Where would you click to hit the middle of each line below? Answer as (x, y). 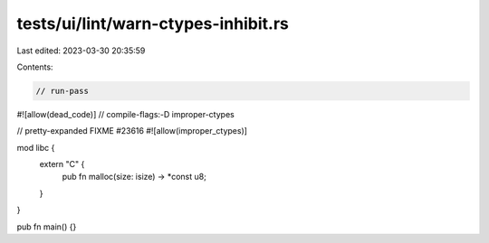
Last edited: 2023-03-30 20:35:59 (81, 51)
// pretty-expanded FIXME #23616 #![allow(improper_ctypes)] (132, 131)
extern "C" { (62, 164)
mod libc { (36, 147)
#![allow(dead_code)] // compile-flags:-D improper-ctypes (125, 114)
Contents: (35, 67)
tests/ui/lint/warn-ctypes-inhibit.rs (153, 23)
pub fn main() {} (47, 227)
